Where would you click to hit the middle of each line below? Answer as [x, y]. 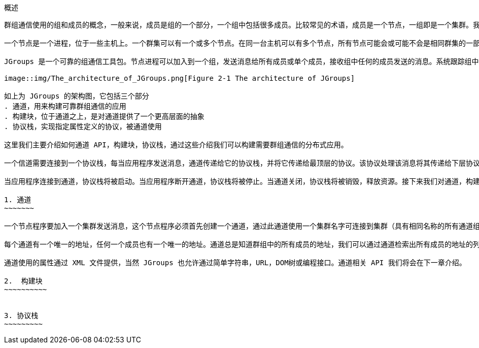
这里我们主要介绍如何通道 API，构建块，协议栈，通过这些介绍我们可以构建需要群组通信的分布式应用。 [176, 145]
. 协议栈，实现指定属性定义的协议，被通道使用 [83, 126]
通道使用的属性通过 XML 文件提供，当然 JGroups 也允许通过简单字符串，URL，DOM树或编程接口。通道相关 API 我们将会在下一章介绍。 [235, 263]
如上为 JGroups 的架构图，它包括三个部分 [77, 96]
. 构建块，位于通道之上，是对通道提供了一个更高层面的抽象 [104, 116]
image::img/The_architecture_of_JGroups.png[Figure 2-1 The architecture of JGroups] [180, 78]
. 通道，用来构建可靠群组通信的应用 [65, 106]
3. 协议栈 [21, 315]
